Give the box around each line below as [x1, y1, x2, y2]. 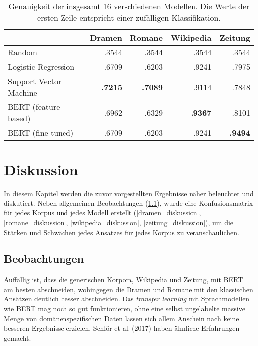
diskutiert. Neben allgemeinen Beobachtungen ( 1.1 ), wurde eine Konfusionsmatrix [4, 198, 253, 208]
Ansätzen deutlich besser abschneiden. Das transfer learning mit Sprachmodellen [4, 294, 250, 304]
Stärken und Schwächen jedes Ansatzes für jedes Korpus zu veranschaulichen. [4, 227, 239, 237]
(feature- [32, 101, 63, 112]
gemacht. [4, 332, 31, 343]
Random [8, 47, 37, 58]
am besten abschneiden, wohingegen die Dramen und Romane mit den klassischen [4, 284, 253, 294]
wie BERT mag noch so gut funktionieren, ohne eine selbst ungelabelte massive [4, 303, 245, 314]
